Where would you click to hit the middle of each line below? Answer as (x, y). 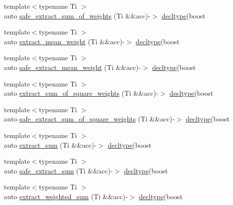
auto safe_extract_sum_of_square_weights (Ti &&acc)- (89, 119)
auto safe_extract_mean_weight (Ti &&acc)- (73, 67)
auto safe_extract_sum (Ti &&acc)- (58, 170)
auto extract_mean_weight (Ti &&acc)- (64, 41)
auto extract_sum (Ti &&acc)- (50, 145)
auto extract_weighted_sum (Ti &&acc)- (66, 196)
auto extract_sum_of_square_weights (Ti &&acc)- (81, 93)
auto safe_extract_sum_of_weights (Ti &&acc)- (77, 15)
